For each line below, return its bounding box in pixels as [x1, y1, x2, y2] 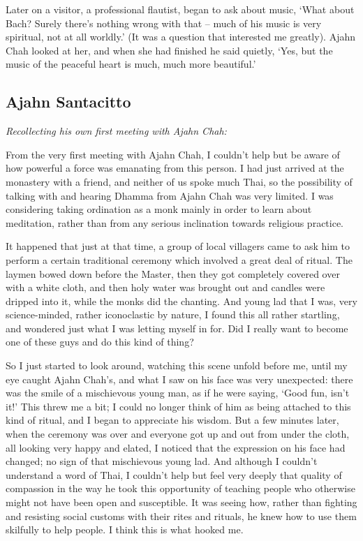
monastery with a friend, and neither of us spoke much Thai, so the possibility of [6, 174, 353, 188]
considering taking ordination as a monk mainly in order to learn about [6, 202, 312, 216]
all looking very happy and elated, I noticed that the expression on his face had [6, 440, 346, 454]
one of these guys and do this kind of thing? [6, 334, 194, 349]
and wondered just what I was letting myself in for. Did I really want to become [6, 320, 348, 335]
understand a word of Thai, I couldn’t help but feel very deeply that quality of [6, 467, 342, 482]
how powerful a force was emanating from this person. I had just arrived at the [6, 161, 344, 175]
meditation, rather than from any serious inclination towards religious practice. [6, 215, 344, 230]
